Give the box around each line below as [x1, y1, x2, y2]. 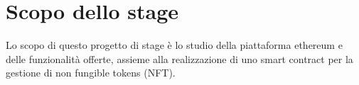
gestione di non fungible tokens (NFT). [6, 65, 176, 80]
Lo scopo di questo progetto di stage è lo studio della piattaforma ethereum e [6, 38, 343, 52]
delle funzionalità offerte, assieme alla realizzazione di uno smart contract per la [6, 51, 353, 66]
